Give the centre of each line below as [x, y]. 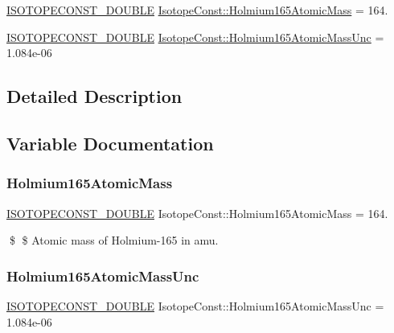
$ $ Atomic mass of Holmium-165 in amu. [114, 240]
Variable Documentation [110, 143]
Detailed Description [94, 96]
